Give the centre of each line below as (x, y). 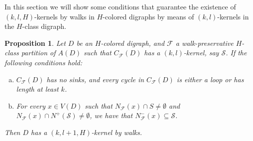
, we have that (111, 115)
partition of (38, 53)
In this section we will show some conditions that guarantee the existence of (120, 6)
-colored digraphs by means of (148, 16)
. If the (236, 53)
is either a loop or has (210, 79)
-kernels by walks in (64, 16)
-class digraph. (44, 26)
